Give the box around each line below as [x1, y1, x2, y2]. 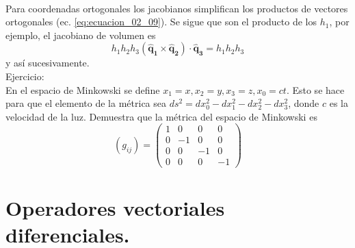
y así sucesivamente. [5, 55, 90, 70]
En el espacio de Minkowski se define [5, 82, 160, 97]
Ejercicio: [5, 69, 44, 83]
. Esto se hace [286, 82, 345, 97]
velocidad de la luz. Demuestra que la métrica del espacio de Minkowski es [5, 109, 317, 123]
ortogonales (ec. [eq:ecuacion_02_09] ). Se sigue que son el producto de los [5, 14, 317, 29]
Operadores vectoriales [5, 193, 225, 221]
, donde [288, 96, 319, 110]
